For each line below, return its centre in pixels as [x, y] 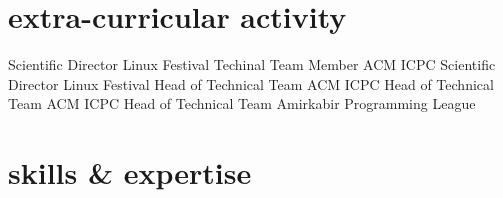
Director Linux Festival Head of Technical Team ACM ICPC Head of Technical [251, 83]
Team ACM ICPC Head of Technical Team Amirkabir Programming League [242, 103]
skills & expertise [130, 172]
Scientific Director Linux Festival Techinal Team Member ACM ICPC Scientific [252, 64]
